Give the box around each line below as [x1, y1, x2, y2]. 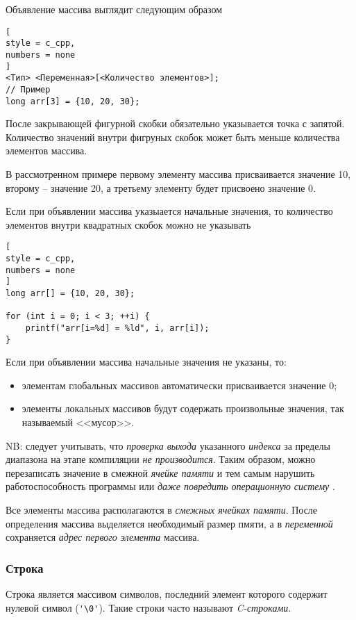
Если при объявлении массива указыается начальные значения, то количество [6, 204, 333, 218]
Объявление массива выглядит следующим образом [6, 2, 223, 16]
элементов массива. [6, 143, 87, 158]
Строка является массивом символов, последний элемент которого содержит [6, 587, 328, 601]
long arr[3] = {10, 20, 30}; [6, 96, 140, 106]
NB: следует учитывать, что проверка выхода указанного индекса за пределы [6, 438, 330, 452]
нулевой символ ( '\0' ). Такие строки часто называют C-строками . [6, 600, 291, 614]
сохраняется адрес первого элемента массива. [6, 530, 200, 544]
